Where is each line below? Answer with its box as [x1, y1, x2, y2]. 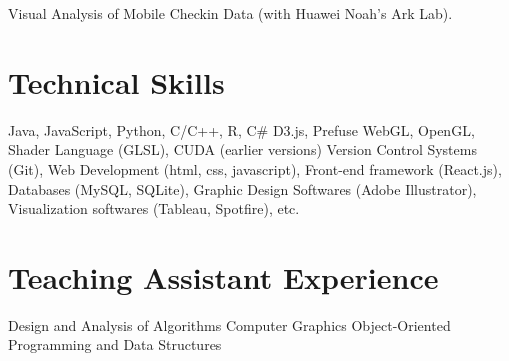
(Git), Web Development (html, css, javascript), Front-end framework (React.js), [8, 158, 502, 179]
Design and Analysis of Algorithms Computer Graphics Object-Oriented [8, 314, 451, 335]
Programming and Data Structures [8, 334, 222, 355]
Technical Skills [8, 61, 225, 102]
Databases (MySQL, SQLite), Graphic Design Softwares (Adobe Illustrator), [8, 178, 477, 199]
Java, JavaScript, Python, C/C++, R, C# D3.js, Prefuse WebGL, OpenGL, [8, 119, 475, 140]
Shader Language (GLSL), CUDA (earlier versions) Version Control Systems [8, 139, 477, 160]
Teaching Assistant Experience [8, 256, 439, 297]
